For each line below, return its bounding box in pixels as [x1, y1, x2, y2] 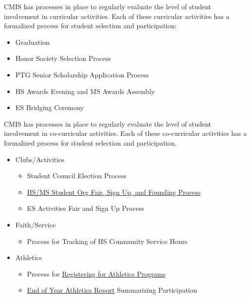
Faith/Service [15, 219, 56, 229]
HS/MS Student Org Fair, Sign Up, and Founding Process [27, 186, 201, 197]
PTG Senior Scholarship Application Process [15, 69, 149, 79]
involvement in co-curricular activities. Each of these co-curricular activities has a [4, 128, 247, 138]
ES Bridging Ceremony [15, 102, 84, 112]
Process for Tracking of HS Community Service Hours [27, 236, 188, 246]
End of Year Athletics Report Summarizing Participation [27, 285, 197, 295]
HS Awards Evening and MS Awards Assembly [15, 86, 155, 96]
